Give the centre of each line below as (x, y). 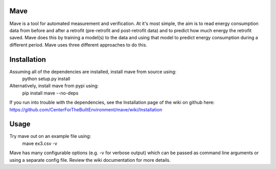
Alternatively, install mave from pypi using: (54, 86)
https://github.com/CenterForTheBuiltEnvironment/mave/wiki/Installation (86, 109)
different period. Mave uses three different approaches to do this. (78, 45)
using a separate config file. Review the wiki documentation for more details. (90, 160)
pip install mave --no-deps (50, 93)
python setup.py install (46, 79)
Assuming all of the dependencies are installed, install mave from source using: (93, 71)
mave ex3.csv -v (40, 143)
